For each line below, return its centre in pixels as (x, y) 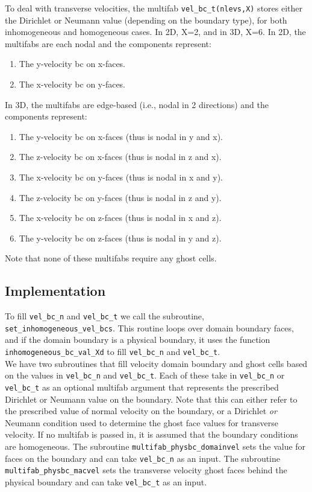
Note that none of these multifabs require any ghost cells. (111, 258)
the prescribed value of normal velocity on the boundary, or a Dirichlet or (141, 411)
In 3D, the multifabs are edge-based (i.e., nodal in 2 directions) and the (137, 104)
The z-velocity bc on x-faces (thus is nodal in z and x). (120, 157)
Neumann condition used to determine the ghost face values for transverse (142, 422)
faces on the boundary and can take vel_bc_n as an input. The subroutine (143, 458)
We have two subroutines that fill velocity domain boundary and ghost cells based (156, 363)
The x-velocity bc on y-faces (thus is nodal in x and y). (121, 177)
